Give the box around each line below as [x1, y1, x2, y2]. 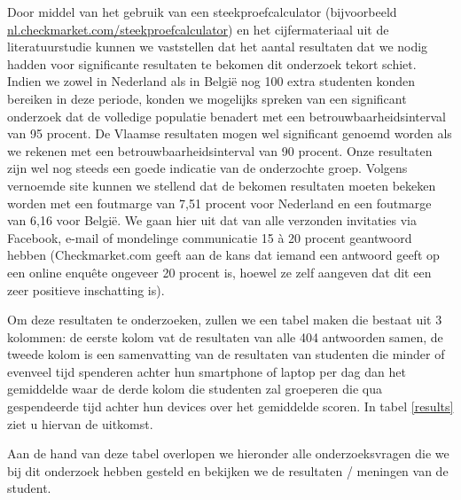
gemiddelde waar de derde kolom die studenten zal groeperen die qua [7, 379, 382, 398]
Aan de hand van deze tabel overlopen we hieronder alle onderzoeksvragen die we [7, 444, 449, 463]
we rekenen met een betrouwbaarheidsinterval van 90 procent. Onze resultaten [7, 141, 433, 160]
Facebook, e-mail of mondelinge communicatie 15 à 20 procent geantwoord [7, 228, 412, 246]
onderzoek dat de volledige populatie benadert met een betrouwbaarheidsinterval [7, 106, 446, 125]
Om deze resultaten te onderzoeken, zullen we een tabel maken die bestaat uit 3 [7, 310, 442, 329]
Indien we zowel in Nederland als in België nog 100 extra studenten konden [7, 72, 416, 90]
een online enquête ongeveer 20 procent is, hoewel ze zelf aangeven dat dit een [7, 262, 432, 281]
